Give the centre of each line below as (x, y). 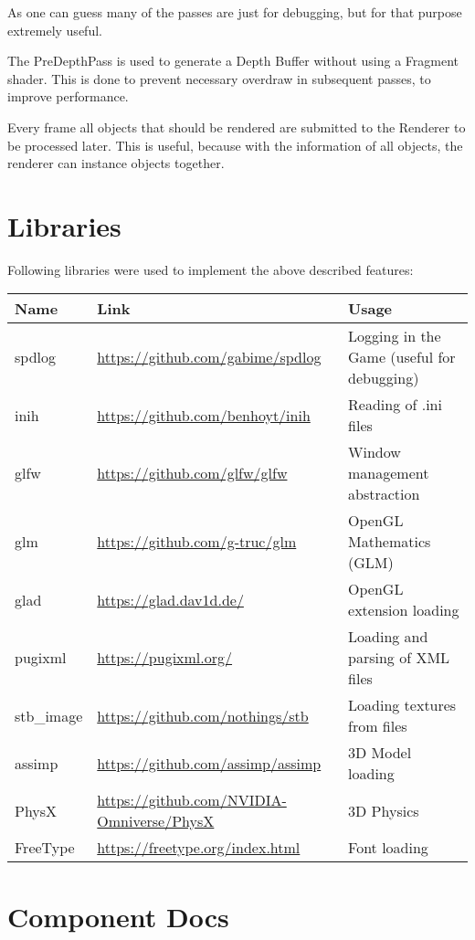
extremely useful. (55, 30)
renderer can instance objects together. (116, 163)
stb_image (49, 715)
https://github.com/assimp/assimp (209, 763)
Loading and (388, 637)
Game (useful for (402, 357)
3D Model (380, 753)
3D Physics (384, 810)
